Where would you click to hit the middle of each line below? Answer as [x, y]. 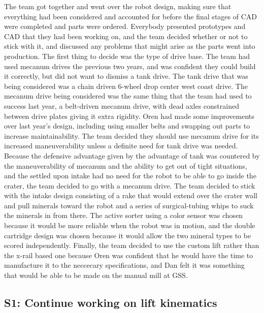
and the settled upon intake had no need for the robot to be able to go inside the [130, 176]
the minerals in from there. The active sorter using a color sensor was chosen [124, 215]
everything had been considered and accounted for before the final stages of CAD [130, 16]
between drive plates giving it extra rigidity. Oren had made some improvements [129, 116]
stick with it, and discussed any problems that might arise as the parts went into [130, 46]
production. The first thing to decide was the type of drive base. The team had [127, 56]
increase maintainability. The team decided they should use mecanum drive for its [131, 135]
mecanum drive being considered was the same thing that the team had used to [128, 96]
